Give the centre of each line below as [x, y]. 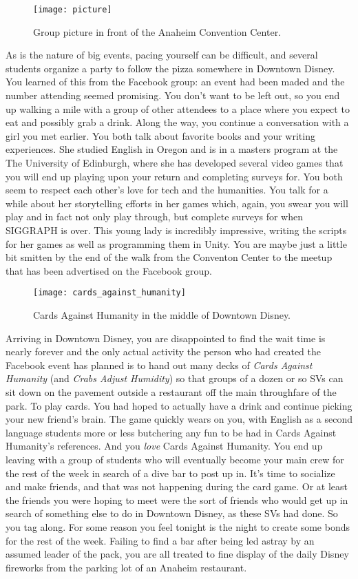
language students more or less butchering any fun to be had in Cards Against [171, 432]
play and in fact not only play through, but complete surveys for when [154, 217]
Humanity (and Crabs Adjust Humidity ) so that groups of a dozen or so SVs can [175, 378]
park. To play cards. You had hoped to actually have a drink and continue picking [179, 405]
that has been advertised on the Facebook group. [109, 270]
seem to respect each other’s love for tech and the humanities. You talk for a [167, 190]
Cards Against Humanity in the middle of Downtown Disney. [162, 315]
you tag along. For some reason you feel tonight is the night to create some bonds [178, 526]
